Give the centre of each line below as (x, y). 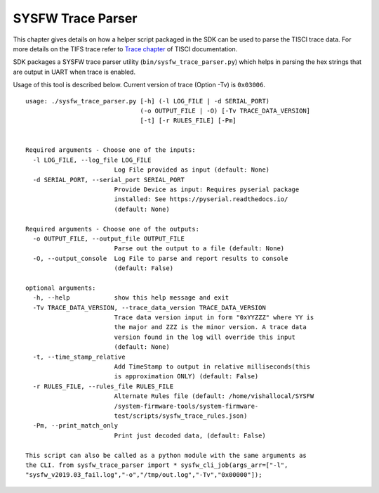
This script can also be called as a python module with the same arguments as (166, 455)
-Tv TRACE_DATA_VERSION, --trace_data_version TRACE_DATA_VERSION (149, 307)
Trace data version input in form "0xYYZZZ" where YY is (214, 318)
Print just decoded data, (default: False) (190, 435)
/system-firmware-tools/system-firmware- (186, 406)
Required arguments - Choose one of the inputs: (111, 150)
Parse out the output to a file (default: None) (199, 249)
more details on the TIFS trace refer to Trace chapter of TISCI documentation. (125, 49)
